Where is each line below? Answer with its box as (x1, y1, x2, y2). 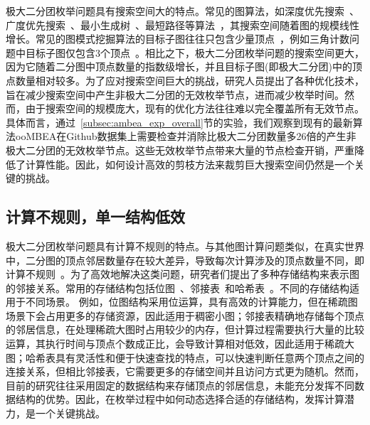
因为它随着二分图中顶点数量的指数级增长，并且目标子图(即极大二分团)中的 (6, 59, 352, 74)
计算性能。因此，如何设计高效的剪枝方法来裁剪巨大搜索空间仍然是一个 (25, 156, 354, 171)
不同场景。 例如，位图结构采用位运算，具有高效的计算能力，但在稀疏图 (25, 294, 358, 309)
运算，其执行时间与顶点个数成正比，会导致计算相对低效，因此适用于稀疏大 (6, 336, 354, 351)
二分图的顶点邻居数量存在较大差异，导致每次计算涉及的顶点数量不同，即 (25, 252, 364, 267)
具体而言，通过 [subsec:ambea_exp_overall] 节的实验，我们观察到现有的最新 (6, 114, 353, 129)
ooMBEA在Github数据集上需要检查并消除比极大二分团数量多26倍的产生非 (15, 129, 356, 144)
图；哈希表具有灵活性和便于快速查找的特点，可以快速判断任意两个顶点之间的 (6, 350, 364, 365)
